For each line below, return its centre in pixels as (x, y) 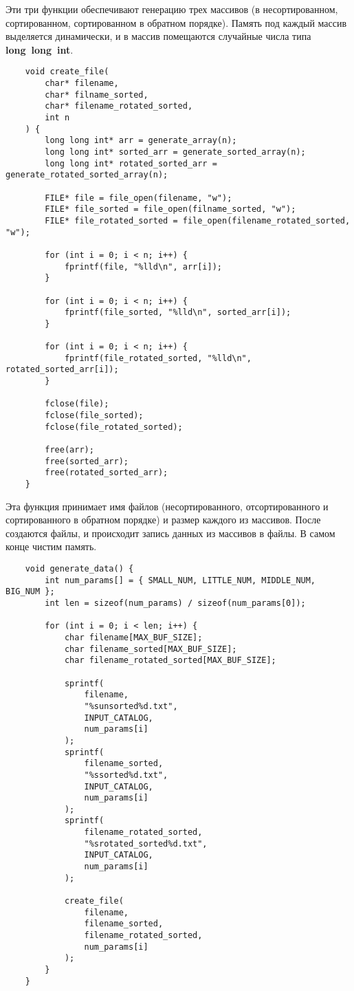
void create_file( (67, 72)
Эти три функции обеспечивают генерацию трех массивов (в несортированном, (172, 9)
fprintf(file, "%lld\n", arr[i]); (143, 266)
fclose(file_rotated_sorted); (114, 427)
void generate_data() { (79, 569)
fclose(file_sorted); (94, 416)
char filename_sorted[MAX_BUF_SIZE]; (151, 649)
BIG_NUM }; (30, 592)
